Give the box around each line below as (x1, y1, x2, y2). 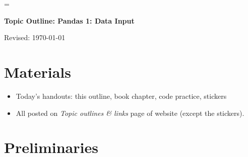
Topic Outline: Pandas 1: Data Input (4, 15, 135, 26)
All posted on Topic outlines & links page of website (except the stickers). (16, 107, 244, 118)
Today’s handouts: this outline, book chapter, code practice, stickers (16, 90, 227, 101)
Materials (4, 61, 72, 82)
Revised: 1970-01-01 (4, 32, 66, 43)
